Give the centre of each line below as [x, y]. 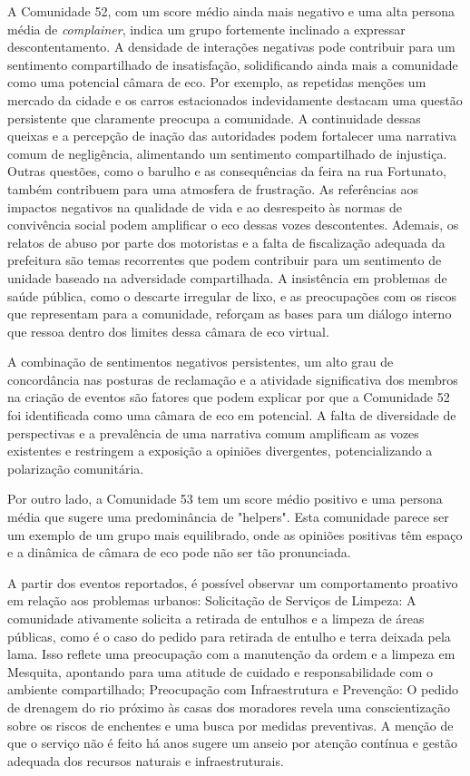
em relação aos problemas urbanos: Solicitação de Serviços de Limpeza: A [212, 600]
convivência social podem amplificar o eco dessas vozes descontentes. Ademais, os [233, 225]
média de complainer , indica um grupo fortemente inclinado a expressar [206, 29]
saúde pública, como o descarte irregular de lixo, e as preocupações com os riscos [232, 295]
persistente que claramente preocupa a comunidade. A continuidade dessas [214, 118]
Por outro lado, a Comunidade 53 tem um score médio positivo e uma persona [225, 499]
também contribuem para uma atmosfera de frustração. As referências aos [213, 188]
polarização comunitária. [76, 468]
